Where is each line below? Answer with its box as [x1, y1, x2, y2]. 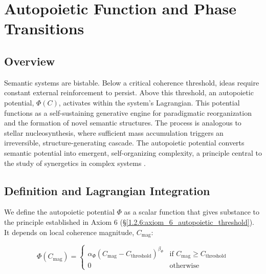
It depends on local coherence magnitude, [4, 226, 135, 237]
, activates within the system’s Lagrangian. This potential [58, 97, 240, 108]
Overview [4, 53, 55, 69]
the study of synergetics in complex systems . [4, 157, 146, 168]
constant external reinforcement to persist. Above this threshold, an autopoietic [4, 87, 254, 98]
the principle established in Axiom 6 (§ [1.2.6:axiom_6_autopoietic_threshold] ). [4, 216, 254, 227]
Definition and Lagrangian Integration [4, 182, 210, 198]
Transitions [4, 18, 84, 39]
